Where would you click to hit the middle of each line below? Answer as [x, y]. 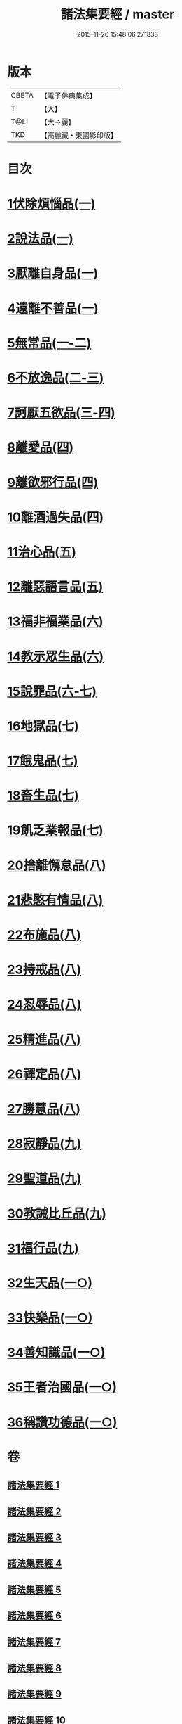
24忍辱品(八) [44, 1005]
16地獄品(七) [43, 726]
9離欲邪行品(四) [53, 482]
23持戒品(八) [44, 970]
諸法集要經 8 [34, 1668]
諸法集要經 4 [35, 1563]
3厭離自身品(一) [53, 273]
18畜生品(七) [43, 796]
